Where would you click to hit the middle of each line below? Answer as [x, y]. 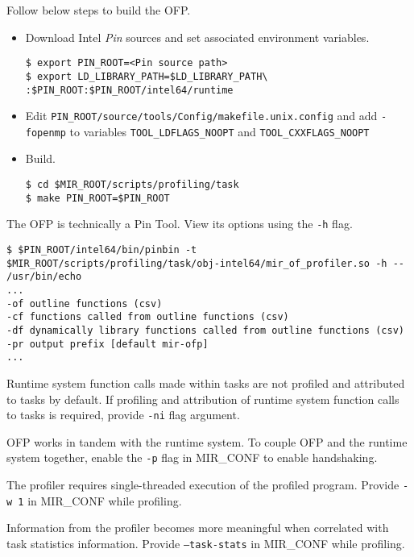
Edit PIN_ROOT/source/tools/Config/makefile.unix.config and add [201, 116]
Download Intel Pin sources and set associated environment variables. [197, 37]
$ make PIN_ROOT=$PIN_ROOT [97, 198]
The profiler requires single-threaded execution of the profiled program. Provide [203, 485]
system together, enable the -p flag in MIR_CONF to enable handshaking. [192, 457]
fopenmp [46, 133]
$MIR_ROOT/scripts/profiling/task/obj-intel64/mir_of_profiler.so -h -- [205, 263]
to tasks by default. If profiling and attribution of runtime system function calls [203, 399]
